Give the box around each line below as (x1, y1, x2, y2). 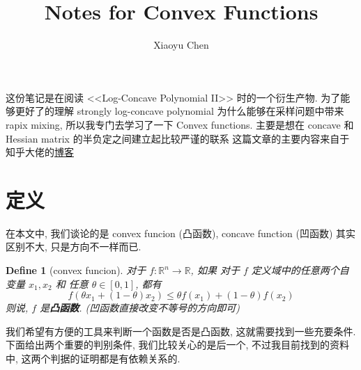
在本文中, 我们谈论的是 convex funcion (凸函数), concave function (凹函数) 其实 (6, 225, 356, 240)
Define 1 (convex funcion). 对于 (6, 263, 146, 277)
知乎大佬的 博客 (6, 145, 74, 159)
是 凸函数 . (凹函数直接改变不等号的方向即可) (40, 300, 240, 315)
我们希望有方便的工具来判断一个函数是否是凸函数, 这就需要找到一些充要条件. (6, 323, 356, 338)
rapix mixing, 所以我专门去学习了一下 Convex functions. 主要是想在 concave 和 (6, 117, 354, 131)
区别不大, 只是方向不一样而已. (6, 239, 141, 254)
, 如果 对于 (190, 263, 240, 277)
